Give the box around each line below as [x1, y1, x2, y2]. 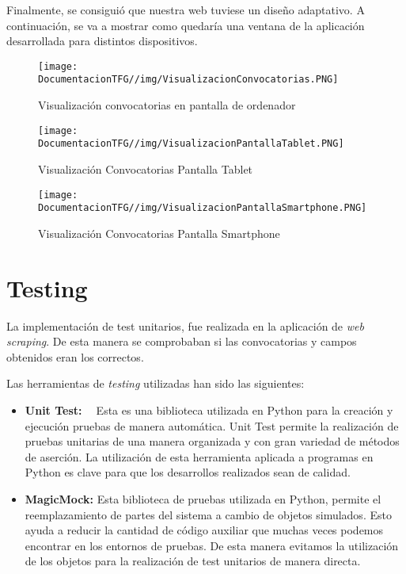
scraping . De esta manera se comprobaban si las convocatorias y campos [6, 333, 357, 350]
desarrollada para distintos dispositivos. [6, 33, 198, 49]
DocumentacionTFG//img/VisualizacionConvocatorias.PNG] [38, 74, 339, 86]
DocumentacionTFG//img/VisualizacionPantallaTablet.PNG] [38, 138, 344, 150]
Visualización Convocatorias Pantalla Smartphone [38, 224, 280, 241]
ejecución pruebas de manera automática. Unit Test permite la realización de [25, 417, 399, 434]
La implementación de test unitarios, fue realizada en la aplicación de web [6, 317, 364, 334]
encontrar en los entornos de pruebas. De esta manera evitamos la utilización [25, 537, 399, 553]
